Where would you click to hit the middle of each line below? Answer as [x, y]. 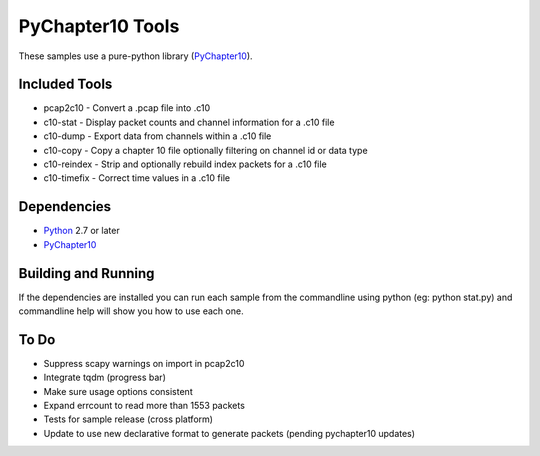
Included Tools [65, 84]
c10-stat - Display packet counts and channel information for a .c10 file [189, 122]
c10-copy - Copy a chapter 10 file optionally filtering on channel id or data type [206, 150]
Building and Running [86, 273]
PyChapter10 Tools [99, 26]
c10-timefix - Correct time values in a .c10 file [136, 178]
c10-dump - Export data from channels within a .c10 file [157, 136]
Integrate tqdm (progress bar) [105, 377]
